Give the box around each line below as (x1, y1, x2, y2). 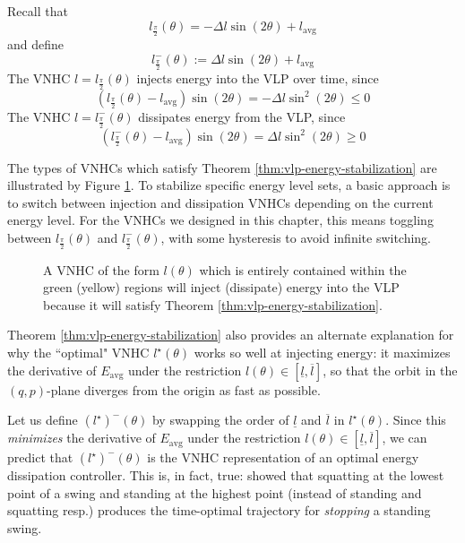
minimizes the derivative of (7, 428, 156, 447)
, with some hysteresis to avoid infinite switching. (160, 228, 432, 246)
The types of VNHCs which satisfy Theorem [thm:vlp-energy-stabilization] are (7, 158, 437, 177)
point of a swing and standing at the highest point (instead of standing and (7, 483, 422, 502)
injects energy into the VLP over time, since (136, 68, 379, 87)
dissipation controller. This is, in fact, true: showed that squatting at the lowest (7, 466, 444, 485)
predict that (7, 448, 73, 467)
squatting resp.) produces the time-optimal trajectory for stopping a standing (7, 501, 431, 520)
